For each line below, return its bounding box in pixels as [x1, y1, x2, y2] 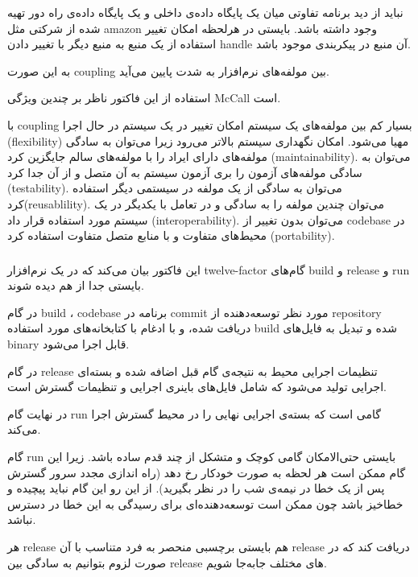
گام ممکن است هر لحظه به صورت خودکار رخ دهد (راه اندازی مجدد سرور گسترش [7, 464, 406, 480]
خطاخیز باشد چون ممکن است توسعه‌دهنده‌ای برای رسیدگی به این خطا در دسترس [7, 495, 404, 512]
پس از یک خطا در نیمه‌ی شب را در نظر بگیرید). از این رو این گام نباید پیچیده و [7, 480, 385, 497]
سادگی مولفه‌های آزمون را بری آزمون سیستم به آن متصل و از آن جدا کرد [7, 163, 362, 180]
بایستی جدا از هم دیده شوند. [7, 277, 144, 294]
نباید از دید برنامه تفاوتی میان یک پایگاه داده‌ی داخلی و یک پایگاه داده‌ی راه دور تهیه [7, 4, 404, 20]
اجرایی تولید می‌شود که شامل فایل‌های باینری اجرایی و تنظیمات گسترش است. [7, 378, 387, 395]
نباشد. [7, 511, 36, 528]
